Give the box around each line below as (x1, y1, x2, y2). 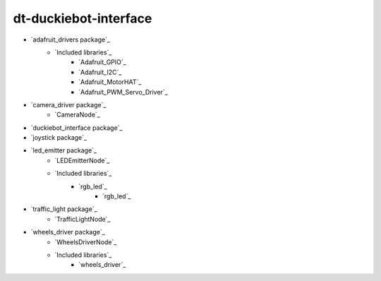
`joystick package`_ (30, 133, 87, 142)
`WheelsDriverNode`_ (54, 237, 117, 246)
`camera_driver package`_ (30, 100, 107, 109)
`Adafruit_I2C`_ (78, 68, 122, 76)
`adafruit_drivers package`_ (30, 35, 111, 44)
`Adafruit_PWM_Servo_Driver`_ (78, 88, 169, 96)
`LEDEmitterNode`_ (54, 156, 110, 165)
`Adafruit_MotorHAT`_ (78, 78, 142, 86)
